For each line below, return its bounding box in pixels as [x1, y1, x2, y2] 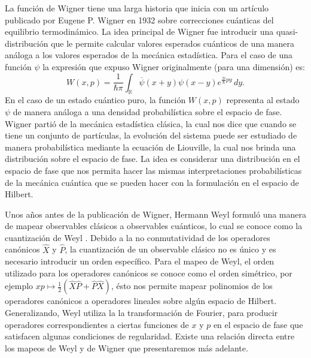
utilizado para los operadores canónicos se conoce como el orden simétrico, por [5, 266, 292, 279]
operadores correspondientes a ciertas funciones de [5, 318, 189, 330]
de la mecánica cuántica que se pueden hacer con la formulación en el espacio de [5, 176, 299, 188]
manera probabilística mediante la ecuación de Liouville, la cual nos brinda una [5, 140, 296, 153]
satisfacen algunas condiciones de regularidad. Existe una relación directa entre [5, 330, 295, 342]
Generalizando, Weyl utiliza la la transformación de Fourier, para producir [5, 306, 278, 319]
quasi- [276, 25, 298, 38]
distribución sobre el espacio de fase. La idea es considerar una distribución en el [5, 152, 300, 165]
